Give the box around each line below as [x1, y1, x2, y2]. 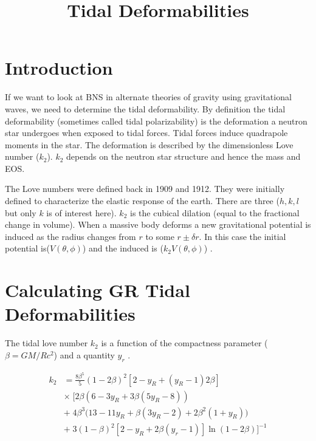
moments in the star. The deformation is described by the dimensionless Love [5, 138, 294, 151]
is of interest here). [46, 206, 117, 219]
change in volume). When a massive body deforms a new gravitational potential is [5, 218, 311, 231]
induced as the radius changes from [5, 230, 136, 242]
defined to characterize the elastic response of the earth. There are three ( [5, 194, 280, 207]
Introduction [5, 55, 113, 80]
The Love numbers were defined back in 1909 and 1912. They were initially [5, 182, 285, 195]
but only [5, 206, 36, 219]
